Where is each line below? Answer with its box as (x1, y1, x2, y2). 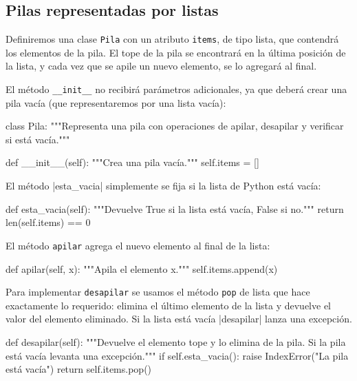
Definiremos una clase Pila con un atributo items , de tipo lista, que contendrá (6, 32, 339, 46)
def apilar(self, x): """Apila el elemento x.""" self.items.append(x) (6, 261, 278, 276)
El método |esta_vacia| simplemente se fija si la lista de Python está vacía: (6, 178, 321, 193)
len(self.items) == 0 (6, 215, 91, 229)
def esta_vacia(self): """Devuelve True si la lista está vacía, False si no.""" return (6, 201, 344, 216)
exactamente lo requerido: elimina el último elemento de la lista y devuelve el (6, 298, 331, 312)
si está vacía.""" (6, 132, 70, 146)
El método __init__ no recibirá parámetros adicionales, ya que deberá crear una (6, 82, 347, 96)
